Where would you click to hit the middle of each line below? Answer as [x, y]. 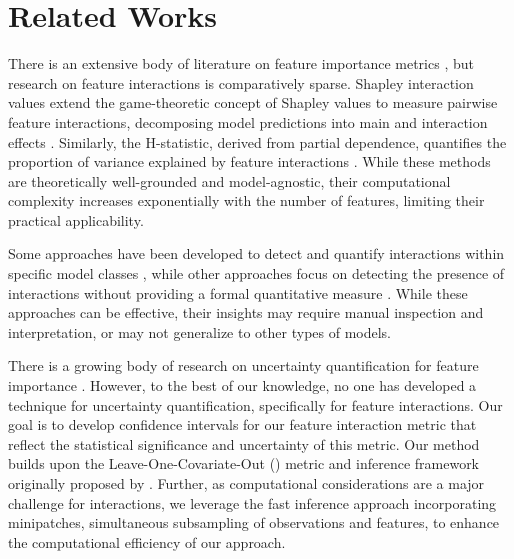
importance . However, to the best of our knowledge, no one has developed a [242, 385]
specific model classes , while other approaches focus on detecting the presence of [256, 273]
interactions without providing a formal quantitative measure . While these [238, 292]
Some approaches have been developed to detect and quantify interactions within [256, 253]
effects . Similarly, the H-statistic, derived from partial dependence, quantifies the [257, 141]
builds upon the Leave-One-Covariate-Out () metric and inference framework [244, 463]
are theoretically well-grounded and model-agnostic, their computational [229, 180]
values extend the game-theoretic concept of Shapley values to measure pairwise [253, 102]
